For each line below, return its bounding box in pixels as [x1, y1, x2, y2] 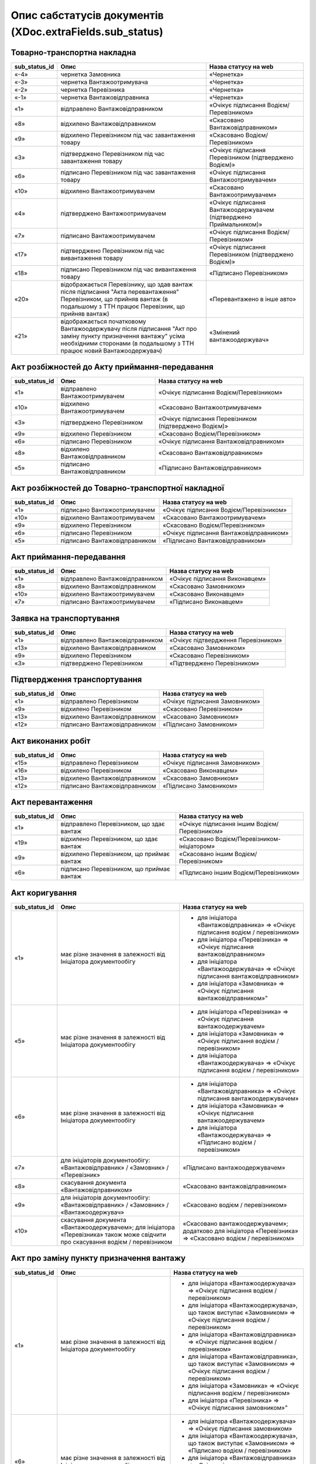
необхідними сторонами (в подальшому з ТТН [60, 339, 194, 347]
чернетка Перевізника [60, 85, 125, 94]
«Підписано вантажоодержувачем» [182, 1163, 286, 1171]
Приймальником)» [209, 220, 263, 228]
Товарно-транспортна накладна [11, 47, 136, 57]
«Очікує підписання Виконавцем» [169, 574, 266, 583]
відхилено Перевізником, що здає [60, 835, 158, 843]
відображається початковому [60, 317, 146, 325]
